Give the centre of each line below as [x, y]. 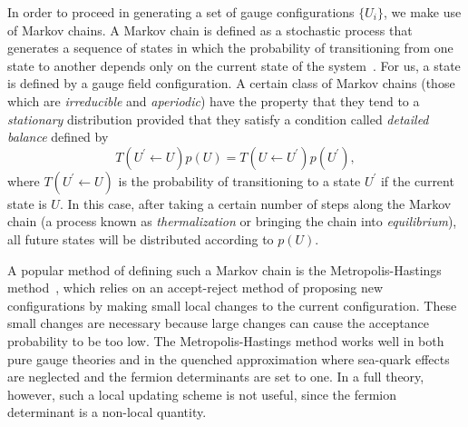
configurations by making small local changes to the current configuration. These [232, 305]
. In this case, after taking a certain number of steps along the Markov [255, 203]
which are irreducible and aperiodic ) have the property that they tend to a [214, 100]
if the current [417, 180]
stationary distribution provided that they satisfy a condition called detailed [218, 119]
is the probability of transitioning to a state [239, 180]
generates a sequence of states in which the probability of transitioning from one [230, 48]
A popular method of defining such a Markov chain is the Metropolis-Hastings [224, 269]
